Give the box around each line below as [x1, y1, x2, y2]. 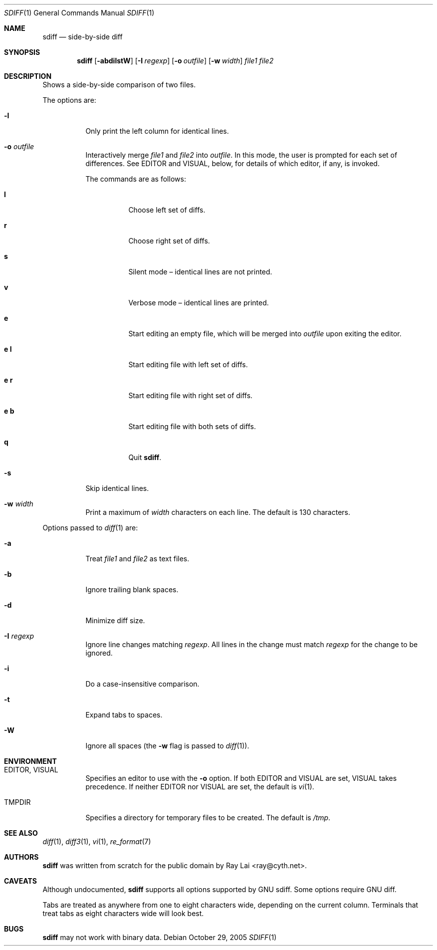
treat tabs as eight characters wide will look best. [42, 909, 204, 918]
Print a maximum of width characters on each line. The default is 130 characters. [85, 508, 350, 516]
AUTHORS [4, 853, 39, 861]
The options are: [42, 96, 96, 104]
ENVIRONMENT [4, 757, 57, 765]
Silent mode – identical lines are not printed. [128, 267, 272, 276]
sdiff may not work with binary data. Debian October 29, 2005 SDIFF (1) [42, 933, 277, 942]
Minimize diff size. [85, 616, 145, 625]
